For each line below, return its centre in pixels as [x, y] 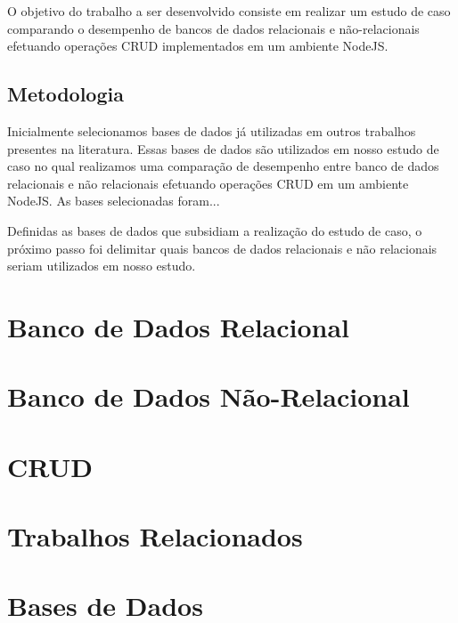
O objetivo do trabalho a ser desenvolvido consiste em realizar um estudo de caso [229, 11]
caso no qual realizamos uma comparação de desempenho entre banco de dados [223, 166]
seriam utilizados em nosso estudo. [102, 266]
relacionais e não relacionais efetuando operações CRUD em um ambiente [208, 183]
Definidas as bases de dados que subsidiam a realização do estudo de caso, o [215, 230]
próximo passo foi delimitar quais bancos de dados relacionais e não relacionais [222, 248]
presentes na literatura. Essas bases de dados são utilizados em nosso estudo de [223, 148]
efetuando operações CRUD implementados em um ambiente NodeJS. [198, 46]
